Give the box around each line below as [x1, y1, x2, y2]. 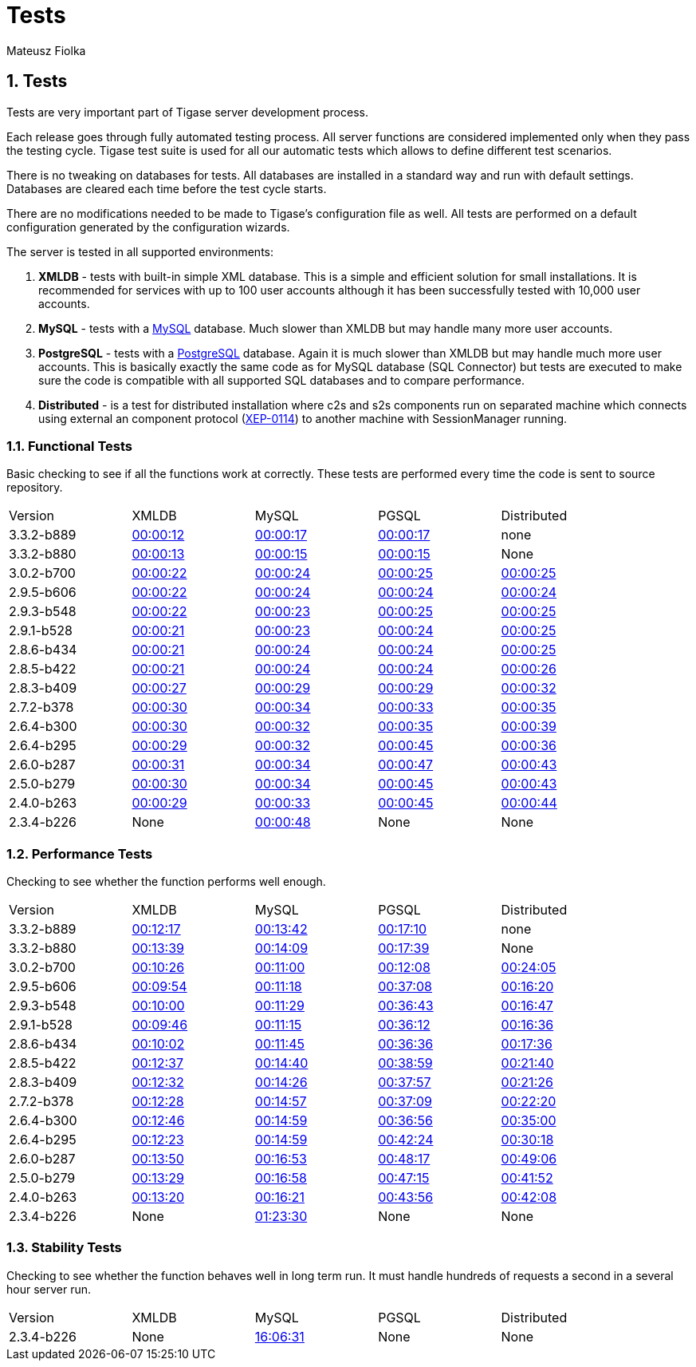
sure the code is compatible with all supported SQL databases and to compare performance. [38, 373, 525, 387]
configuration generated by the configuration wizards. [6, 219, 290, 234]
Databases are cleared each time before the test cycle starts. [6, 181, 327, 196]
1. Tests [6, 71, 68, 92]
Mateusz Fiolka [6, 43, 86, 57]
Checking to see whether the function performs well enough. [6, 875, 326, 889]
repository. [6, 480, 63, 495]
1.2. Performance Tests [6, 845, 153, 862]
